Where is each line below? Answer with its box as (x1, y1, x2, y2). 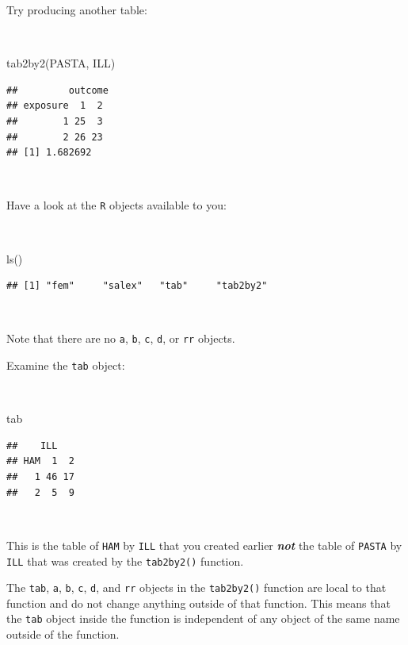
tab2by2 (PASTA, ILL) (6, 55, 116, 71)
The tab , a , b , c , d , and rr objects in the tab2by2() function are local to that (6, 579, 387, 596)
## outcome (6, 84, 109, 96)
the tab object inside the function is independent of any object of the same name (6, 610, 400, 627)
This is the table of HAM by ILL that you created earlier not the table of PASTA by (6, 536, 402, 553)
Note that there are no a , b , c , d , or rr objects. (6, 330, 235, 347)
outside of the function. (6, 626, 120, 643)
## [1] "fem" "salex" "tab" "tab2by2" (6, 280, 268, 292)
